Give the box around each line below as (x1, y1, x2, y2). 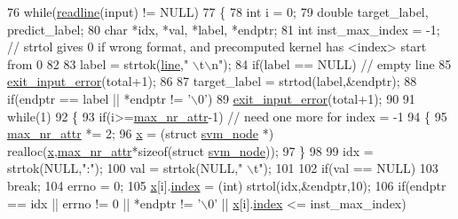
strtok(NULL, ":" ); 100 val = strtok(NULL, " (7, 159, 243, 177)
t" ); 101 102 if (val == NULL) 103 (253, 159, 438, 177)
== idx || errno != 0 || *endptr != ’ (7, 193, 201, 212)
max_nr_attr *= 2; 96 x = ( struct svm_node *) (7, 124, 274, 143)
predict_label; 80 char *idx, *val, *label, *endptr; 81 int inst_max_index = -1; (7, 20, 440, 38)
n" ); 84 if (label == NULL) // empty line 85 (211, 54, 452, 73)
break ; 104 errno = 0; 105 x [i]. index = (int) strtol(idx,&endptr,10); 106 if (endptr (7, 176, 446, 194)
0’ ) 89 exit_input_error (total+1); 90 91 (198, 89, 415, 107)
